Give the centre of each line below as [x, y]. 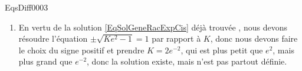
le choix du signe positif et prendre [81, 50]
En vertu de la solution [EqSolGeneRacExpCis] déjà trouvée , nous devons [153, 27]
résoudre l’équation [53, 38]
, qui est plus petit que [222, 50]
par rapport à [176, 38]
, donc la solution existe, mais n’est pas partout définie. [187, 61]
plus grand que [45, 61]
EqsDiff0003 [27, 7]
